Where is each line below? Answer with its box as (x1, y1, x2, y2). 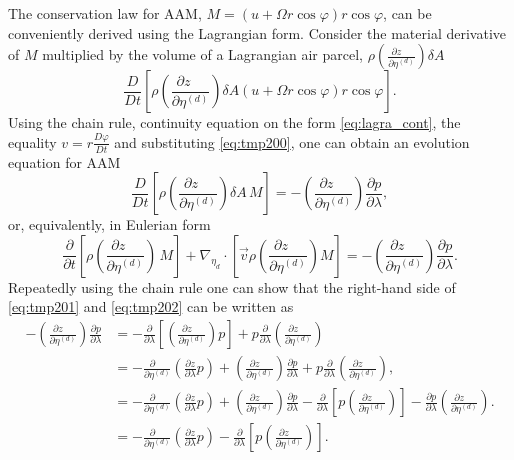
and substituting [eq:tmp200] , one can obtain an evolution (114, 131, 470, 152)
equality (8, 131, 57, 152)
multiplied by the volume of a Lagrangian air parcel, (42, 44, 363, 65)
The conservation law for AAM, (8, 3, 202, 23)
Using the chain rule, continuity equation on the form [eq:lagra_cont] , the (8, 112, 461, 133)
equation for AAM (8, 151, 121, 172)
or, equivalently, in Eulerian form (8, 214, 211, 235)
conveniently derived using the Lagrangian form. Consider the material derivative (8, 22, 506, 43)
